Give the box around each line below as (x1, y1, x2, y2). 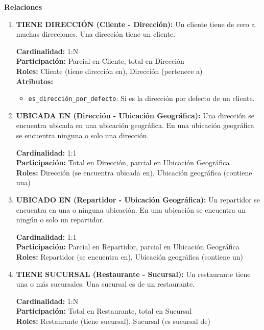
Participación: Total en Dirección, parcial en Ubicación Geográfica (16, 157, 230, 168)
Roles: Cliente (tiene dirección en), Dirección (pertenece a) (16, 65, 203, 76)
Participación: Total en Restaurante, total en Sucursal (16, 306, 192, 316)
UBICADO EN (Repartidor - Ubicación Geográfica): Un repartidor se (16, 194, 260, 205)
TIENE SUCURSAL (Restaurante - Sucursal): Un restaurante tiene (16, 268, 251, 279)
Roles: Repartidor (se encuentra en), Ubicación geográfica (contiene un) (16, 251, 243, 262)
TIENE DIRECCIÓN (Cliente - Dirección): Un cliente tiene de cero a (16, 18, 255, 29)
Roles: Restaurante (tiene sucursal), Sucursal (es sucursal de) (16, 315, 210, 326)
